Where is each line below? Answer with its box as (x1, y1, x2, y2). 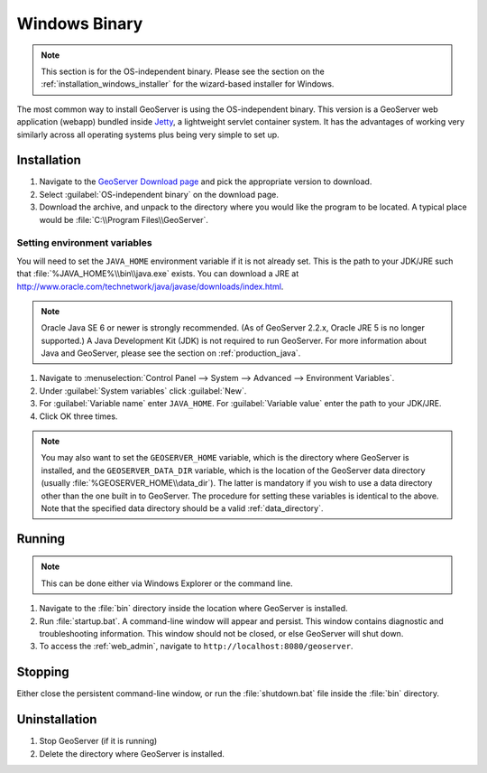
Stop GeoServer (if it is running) (39, 736, 158, 747)
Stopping (16, 665, 69, 680)
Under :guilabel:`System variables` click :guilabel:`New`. (39, 385, 247, 396)
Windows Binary (16, 14, 143, 33)
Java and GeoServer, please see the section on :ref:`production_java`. (41, 348, 301, 359)
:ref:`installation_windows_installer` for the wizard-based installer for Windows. (41, 79, 335, 89)
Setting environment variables (16, 237, 152, 249)
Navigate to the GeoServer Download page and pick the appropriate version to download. (39, 176, 372, 187)
